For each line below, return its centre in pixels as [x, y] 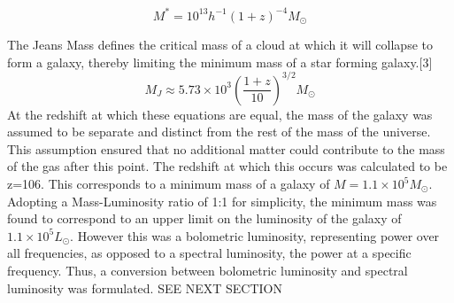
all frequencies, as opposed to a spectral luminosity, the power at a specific [209, 253]
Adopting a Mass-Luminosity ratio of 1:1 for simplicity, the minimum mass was [222, 201]
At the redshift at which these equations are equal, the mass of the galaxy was [220, 114]
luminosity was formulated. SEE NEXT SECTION [145, 287]
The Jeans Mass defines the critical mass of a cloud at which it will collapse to [220, 44]
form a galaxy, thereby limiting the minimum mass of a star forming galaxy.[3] [220, 62]
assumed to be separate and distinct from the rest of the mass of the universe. [219, 132]
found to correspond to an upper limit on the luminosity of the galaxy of [204, 218]
